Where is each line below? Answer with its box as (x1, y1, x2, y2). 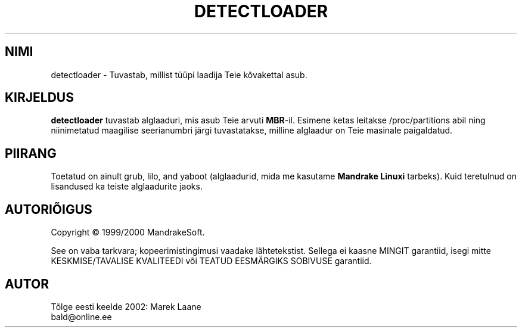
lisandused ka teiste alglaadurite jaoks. (51, 181, 203, 192)
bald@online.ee (51, 311, 112, 322)
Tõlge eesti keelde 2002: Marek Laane (51, 301, 201, 312)
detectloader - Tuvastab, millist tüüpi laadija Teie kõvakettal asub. (51, 69, 307, 80)
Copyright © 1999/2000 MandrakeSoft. (51, 227, 205, 238)
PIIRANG (5, 145, 57, 161)
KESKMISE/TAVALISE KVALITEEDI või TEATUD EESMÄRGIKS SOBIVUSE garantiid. (51, 256, 372, 266)
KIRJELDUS (5, 90, 74, 106)
